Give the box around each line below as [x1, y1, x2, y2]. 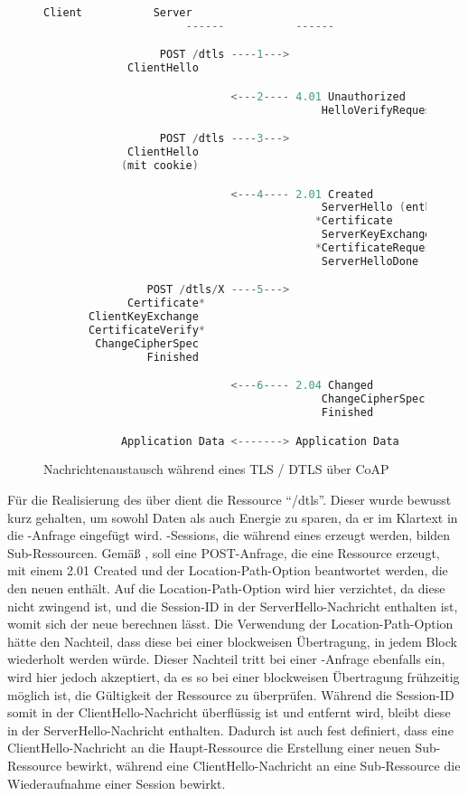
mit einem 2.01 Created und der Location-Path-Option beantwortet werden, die [7, 561, 448, 580]
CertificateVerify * [89, 324, 205, 337]
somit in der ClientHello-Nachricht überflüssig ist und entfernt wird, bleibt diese [7, 703, 451, 722]
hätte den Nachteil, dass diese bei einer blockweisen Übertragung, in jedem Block [7, 631, 457, 650]
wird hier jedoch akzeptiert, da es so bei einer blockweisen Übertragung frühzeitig [7, 668, 460, 686]
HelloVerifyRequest [321, 103, 438, 117]
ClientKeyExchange [89, 310, 199, 324]
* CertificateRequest [314, 242, 438, 254]
